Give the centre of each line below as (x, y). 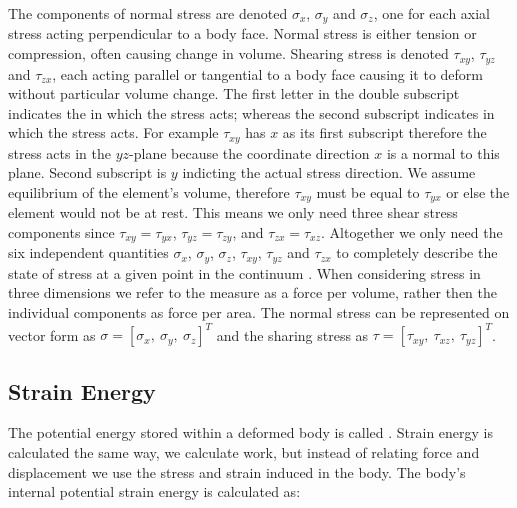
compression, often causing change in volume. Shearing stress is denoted (228, 53)
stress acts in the (59, 152)
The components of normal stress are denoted (148, 13)
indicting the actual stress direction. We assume (329, 172)
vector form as (52, 334)
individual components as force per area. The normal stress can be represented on (259, 312)
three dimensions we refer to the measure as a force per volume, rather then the (253, 292)
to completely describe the (417, 252)
